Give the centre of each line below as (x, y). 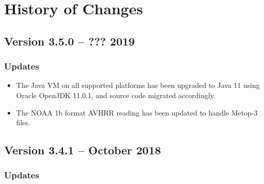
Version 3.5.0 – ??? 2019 (70, 41)
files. (23, 122)
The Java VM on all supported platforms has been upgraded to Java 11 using (138, 85)
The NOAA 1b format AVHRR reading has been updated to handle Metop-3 (137, 112)
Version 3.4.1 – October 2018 (83, 150)
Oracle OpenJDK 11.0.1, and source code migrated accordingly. (116, 95)
